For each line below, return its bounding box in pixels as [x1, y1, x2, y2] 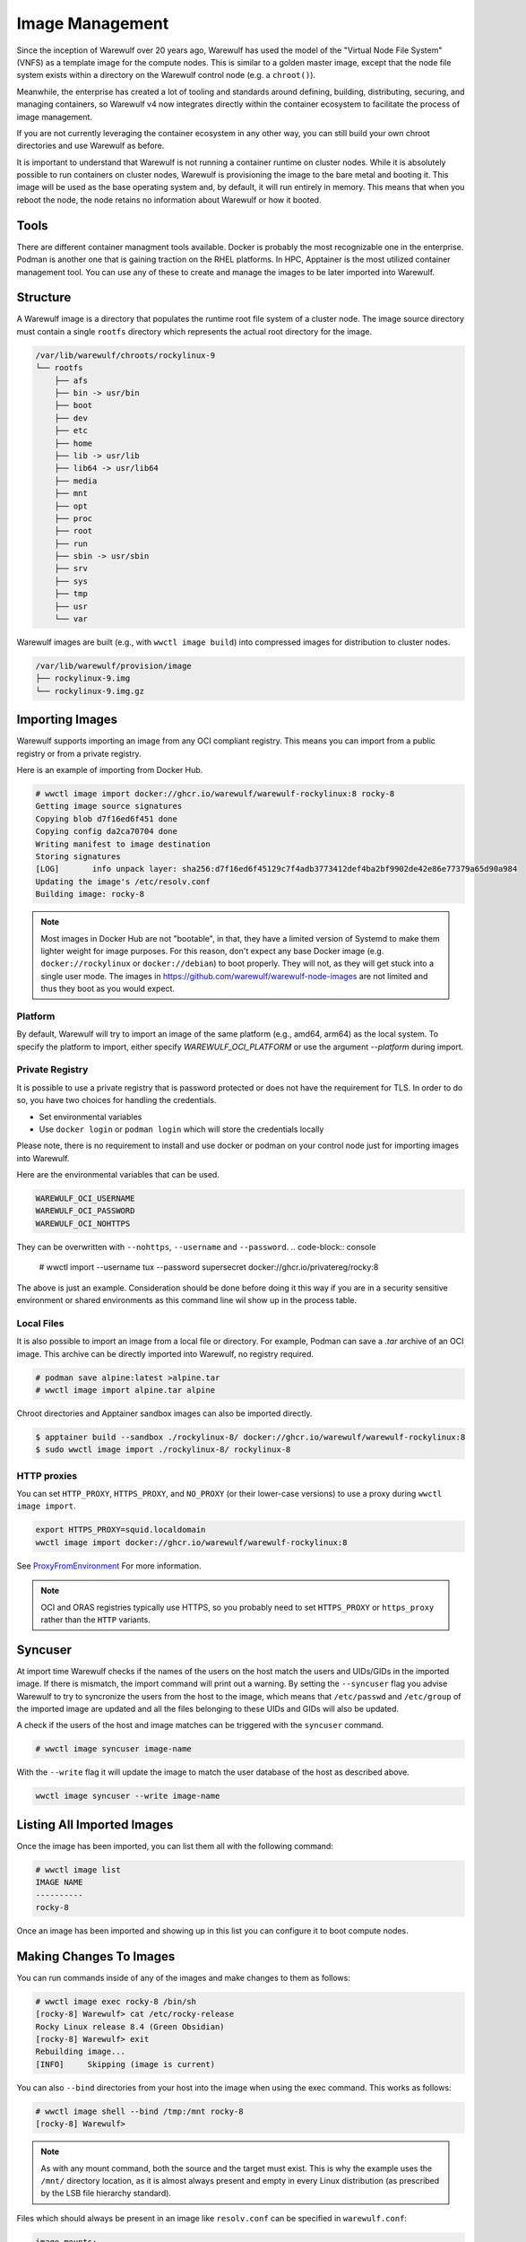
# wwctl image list [35, 1864, 121, 1874]
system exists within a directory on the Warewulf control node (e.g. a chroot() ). [16, 70, 316, 81]
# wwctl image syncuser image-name [35, 1744, 192, 1754]
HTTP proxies [16, 1469, 78, 1482]
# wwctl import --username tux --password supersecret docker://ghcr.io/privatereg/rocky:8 [39, 1262, 379, 1273]
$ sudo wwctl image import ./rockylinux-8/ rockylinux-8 [35, 1445, 291, 1455]
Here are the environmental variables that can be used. [16, 1169, 220, 1180]
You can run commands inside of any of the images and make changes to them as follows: [16, 1972, 351, 1983]
